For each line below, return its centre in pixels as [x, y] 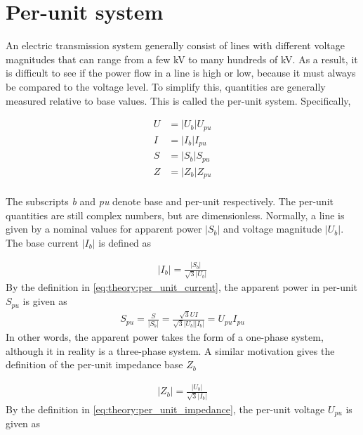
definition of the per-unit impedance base [94, 364]
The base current [42, 242]
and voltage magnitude [273, 229]
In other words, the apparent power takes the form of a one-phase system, [165, 336]
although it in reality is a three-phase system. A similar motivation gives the [170, 350]
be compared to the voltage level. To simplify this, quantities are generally [166, 86]
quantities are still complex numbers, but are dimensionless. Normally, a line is [175, 215]
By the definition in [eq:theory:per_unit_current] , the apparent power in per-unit [182, 287]
